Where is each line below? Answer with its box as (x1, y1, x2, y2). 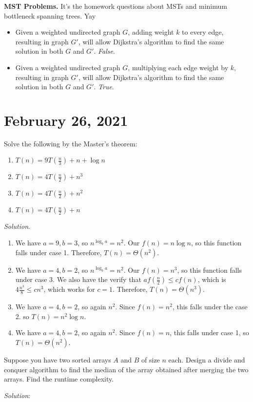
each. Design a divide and (168, 355, 245, 365)
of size (141, 355, 160, 365)
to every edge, (182, 27, 224, 37)
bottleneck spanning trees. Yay (4, 10, 96, 20)
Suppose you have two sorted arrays (4, 355, 111, 365)
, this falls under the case (172, 301, 248, 312)
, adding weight (128, 27, 174, 37)
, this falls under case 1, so (170, 327, 249, 338)
